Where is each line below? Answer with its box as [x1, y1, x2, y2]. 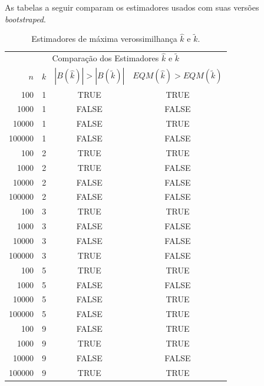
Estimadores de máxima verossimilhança [31, 32, 177, 45]
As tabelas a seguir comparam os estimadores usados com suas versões [5, 1, 259, 13]
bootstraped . [5, 12, 46, 25]
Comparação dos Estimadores [52, 52, 159, 64]
